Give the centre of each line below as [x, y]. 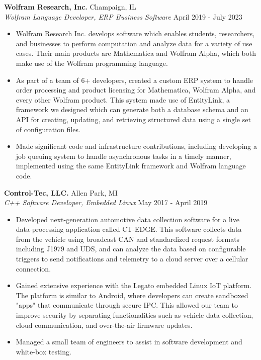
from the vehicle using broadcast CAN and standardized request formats [128, 239]
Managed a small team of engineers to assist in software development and [129, 342]
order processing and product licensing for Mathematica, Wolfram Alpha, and [136, 90]
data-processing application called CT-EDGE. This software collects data [129, 229]
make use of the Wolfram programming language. [92, 63]
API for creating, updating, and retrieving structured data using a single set [133, 119]
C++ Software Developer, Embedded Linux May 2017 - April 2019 [106, 202]
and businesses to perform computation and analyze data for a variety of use [134, 43]
